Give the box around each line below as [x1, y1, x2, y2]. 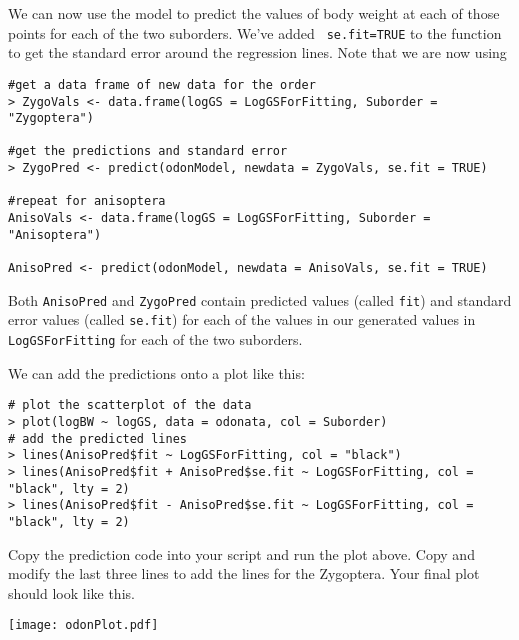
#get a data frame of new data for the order [8, 77, 316, 92]
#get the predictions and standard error [8, 144, 288, 159]
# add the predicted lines [8, 431, 187, 446]
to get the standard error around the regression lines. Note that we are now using [8, 42, 507, 63]
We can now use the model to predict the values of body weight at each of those [8, 3, 500, 23]
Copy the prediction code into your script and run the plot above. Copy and [8, 543, 475, 564]
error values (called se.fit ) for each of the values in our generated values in [8, 309, 476, 330]
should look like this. [8, 582, 135, 603]
